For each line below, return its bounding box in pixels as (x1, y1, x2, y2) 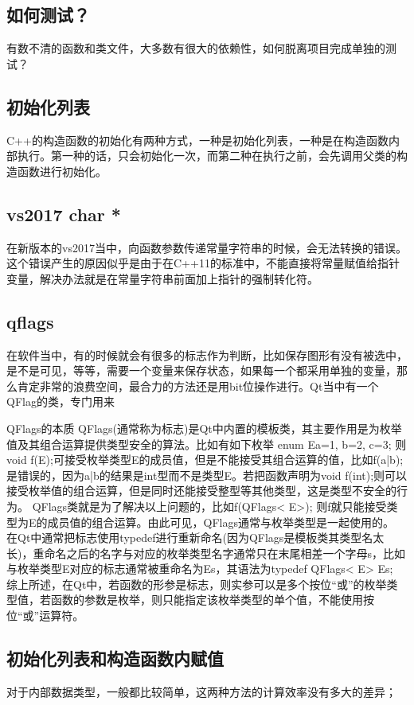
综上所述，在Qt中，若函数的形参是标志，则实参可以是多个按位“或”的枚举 (6, 575, 387, 592)
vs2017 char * (6, 201, 121, 226)
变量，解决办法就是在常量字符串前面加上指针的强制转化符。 (6, 270, 318, 286)
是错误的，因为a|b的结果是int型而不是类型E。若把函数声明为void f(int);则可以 (6, 466, 408, 483)
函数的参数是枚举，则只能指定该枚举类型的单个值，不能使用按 (50, 591, 374, 608)
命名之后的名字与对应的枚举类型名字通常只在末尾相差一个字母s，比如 (44, 544, 405, 561)
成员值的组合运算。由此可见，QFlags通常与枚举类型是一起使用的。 (47, 513, 394, 530)
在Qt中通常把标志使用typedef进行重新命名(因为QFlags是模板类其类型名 (6, 529, 373, 546)
